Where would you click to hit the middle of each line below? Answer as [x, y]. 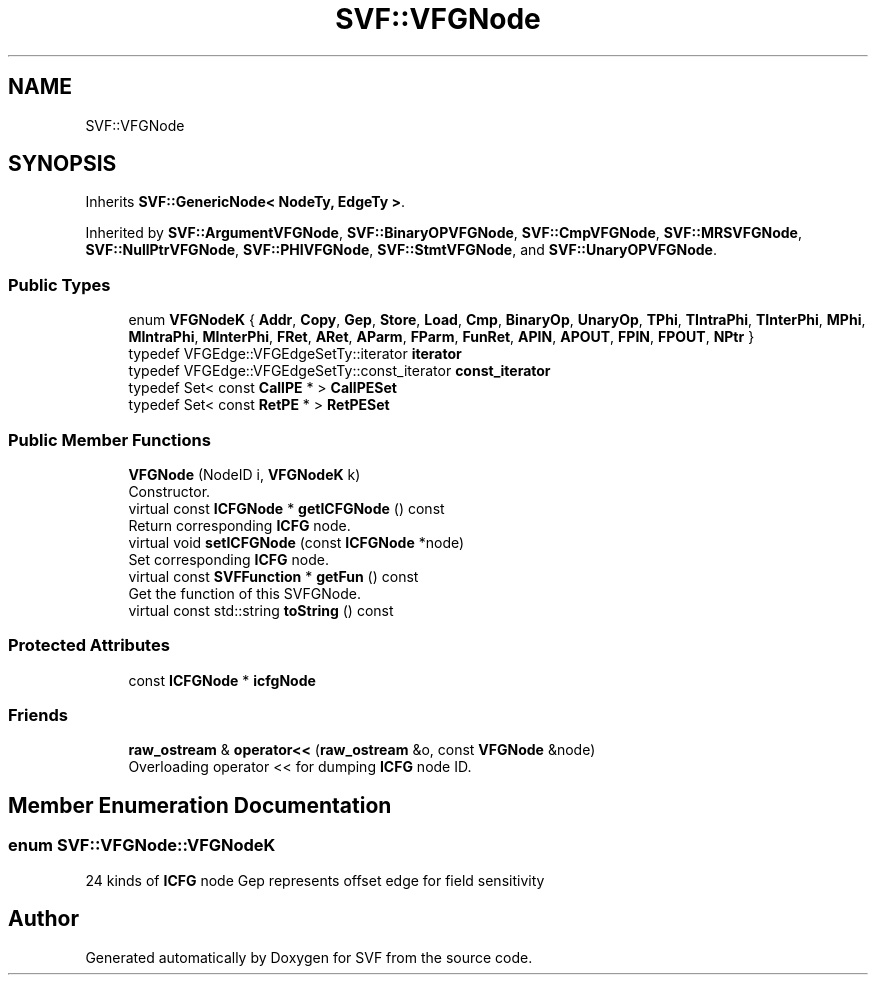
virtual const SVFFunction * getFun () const [273, 576]
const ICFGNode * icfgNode [222, 680]
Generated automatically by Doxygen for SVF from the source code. [309, 957]
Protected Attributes [89, 645]
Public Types [59, 284]
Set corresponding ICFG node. [228, 559]
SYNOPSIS [62, 164]
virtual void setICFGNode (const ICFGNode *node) [296, 542]
